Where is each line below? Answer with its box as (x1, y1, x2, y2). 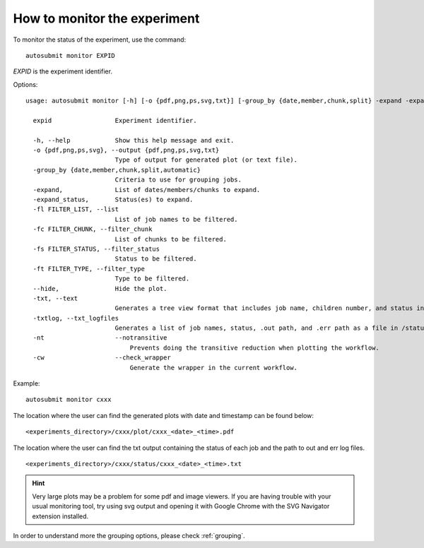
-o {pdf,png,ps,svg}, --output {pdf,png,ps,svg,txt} (33, 146, 220, 155)
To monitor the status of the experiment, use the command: (13, 35, 187, 44)
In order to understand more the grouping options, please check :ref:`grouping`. (13, 531, 245, 540)
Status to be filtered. (114, 255, 197, 263)
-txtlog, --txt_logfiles (33, 314, 119, 322)
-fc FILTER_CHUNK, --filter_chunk (33, 225, 153, 233)
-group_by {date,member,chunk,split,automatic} (33, 166, 201, 174)
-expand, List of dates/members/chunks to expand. (33, 186, 261, 193)
